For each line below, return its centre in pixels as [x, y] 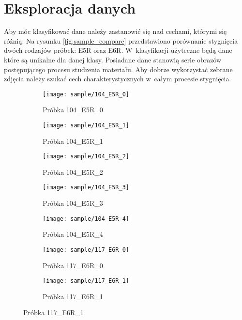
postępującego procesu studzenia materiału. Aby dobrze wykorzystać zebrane [118, 69]
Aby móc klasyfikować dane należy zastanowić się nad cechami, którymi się [115, 31]
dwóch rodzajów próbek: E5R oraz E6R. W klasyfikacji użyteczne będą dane [118, 50]
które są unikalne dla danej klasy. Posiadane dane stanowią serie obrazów [113, 59]
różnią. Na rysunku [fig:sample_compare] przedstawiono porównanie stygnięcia [121, 40]
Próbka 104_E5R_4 [73, 234]
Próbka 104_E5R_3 [73, 203]
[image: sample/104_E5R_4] [86, 219]
